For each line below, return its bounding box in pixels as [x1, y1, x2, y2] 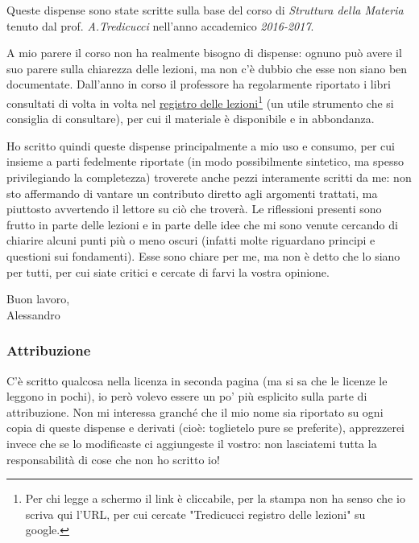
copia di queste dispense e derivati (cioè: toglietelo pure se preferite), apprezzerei [6, 419, 405, 436]
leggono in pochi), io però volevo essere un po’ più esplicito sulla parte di [6, 388, 367, 405]
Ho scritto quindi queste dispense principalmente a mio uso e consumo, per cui [6, 137, 396, 154]
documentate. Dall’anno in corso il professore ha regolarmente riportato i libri [6, 76, 391, 93]
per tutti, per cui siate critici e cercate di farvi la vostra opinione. [6, 263, 330, 280]
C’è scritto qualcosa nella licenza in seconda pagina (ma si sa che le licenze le [6, 372, 388, 389]
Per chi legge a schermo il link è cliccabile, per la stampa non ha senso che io [25, 490, 405, 507]
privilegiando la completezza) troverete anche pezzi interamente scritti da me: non [6, 169, 412, 185]
